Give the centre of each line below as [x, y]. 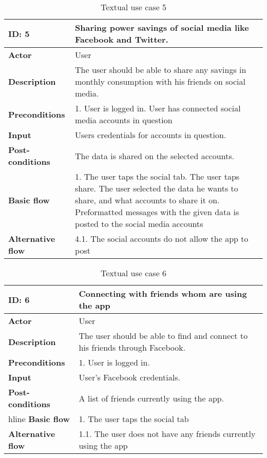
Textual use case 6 [133, 273]
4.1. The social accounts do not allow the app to [162, 238]
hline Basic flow [39, 419]
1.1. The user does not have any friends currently [167, 434]
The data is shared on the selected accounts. [155, 156]
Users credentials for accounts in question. [151, 135]
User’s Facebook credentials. [129, 377]
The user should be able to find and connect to [163, 336]
